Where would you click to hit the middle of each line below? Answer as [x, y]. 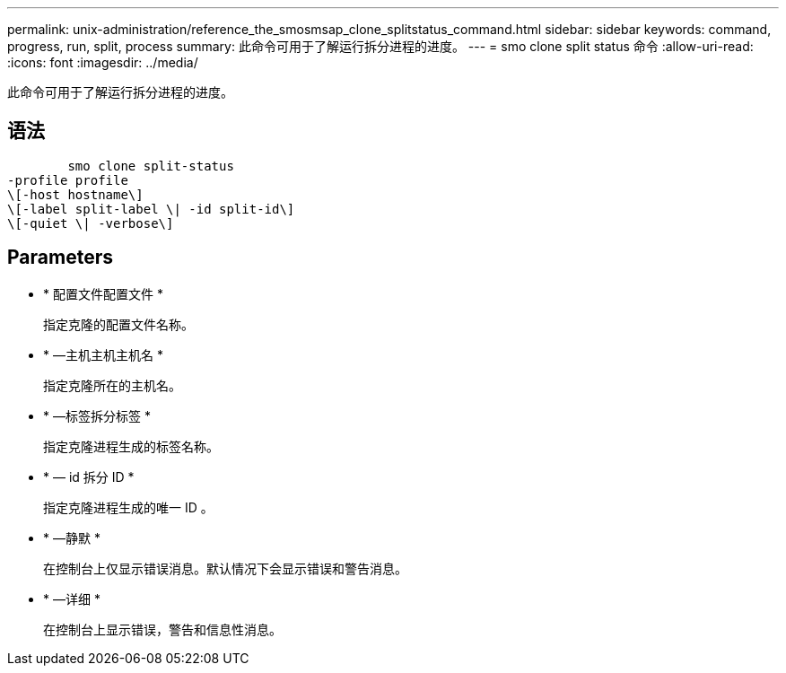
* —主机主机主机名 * [103, 354]
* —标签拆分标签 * [97, 415]
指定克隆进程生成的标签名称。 [131, 446]
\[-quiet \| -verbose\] [91, 223]
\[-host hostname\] [75, 194]
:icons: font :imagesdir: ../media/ [103, 62]
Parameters [60, 258]
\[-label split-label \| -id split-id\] [151, 209]
